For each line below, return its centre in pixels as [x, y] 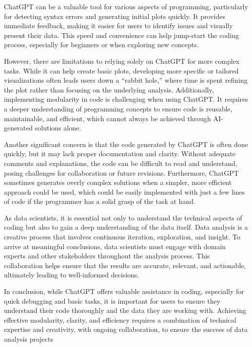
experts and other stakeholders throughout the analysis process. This [107, 256]
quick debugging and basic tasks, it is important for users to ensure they [112, 301]
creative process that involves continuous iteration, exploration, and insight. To [122, 237]
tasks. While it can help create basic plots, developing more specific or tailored [121, 70]
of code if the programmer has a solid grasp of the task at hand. [100, 201]
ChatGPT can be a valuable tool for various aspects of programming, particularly [126, 6]
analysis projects [29, 339]
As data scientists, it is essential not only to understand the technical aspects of [123, 217]
